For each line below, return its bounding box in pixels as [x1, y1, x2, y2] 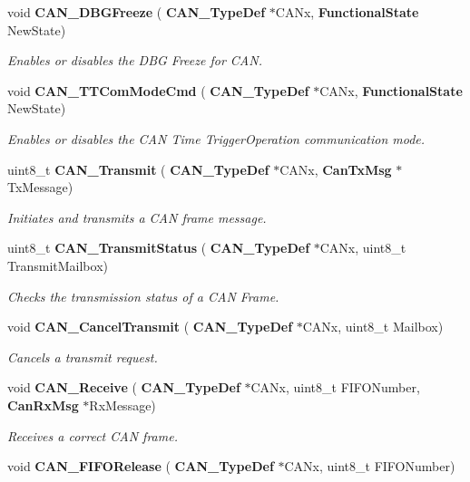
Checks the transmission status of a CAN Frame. [7, 286, 279, 305]
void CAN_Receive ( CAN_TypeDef [7, 378, 240, 397]
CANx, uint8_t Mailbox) [302, 317, 444, 336]
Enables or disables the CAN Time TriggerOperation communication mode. [7, 129, 426, 148]
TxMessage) [7, 178, 73, 197]
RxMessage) [89, 395, 156, 414]
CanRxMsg [7, 395, 79, 414]
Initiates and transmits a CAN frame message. [7, 207, 267, 227]
